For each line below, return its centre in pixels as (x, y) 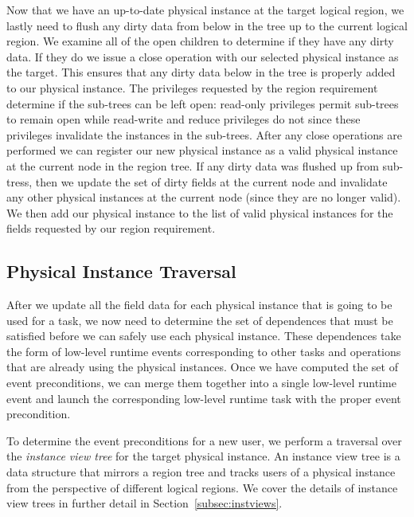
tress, (20, 181)
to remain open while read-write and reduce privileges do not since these (184, 119)
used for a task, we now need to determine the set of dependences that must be (200, 320)
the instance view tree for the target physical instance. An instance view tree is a (203, 456)
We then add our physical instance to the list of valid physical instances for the (200, 212)
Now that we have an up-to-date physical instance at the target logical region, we (205, 10)
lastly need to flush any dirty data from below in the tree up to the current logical (207, 25)
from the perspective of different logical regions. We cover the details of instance (202, 487)
